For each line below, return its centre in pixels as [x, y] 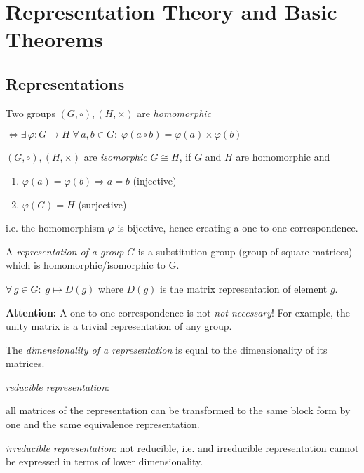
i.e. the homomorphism [55, 228]
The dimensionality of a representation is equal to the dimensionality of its [167, 349]
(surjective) [102, 204]
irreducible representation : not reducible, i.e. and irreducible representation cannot [182, 447]
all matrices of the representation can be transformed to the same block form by [178, 410]
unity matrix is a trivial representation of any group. [119, 326]
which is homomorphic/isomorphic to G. [93, 265]
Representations [65, 83]
